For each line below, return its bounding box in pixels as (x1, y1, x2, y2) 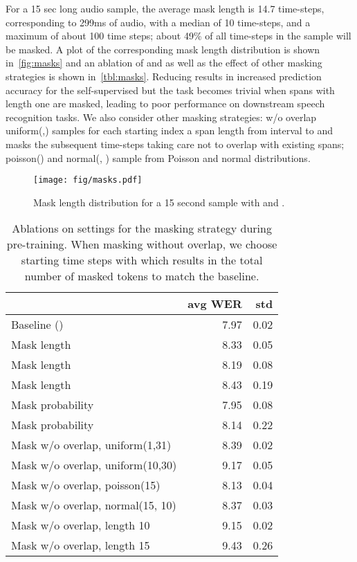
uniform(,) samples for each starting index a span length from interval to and (6, 123, 333, 138)
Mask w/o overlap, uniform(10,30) (11, 457, 177, 473)
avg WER (187, 296, 242, 312)
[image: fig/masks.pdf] (33, 175, 143, 185)
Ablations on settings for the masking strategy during (12, 220, 272, 237)
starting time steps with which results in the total (21, 252, 263, 269)
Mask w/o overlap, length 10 (11, 517, 150, 534)
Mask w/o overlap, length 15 (11, 537, 150, 554)
